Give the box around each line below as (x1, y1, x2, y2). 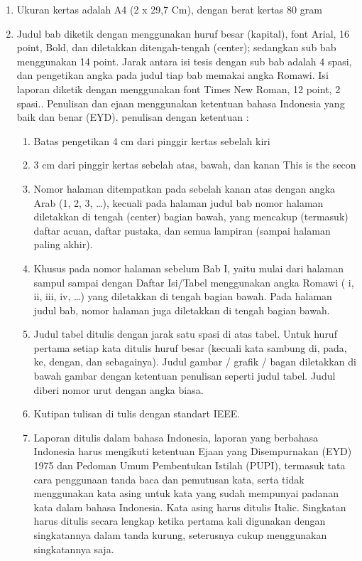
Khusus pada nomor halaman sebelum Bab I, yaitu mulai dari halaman (33, 260, 344, 275)
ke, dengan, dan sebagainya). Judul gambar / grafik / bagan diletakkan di (33, 354, 356, 369)
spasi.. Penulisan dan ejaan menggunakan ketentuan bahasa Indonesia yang (16, 95, 345, 110)
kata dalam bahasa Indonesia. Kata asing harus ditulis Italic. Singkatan (33, 499, 346, 514)
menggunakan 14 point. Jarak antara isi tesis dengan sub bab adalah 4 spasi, (16, 53, 352, 68)
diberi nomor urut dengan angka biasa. (33, 382, 204, 397)
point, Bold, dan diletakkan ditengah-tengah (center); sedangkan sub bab (16, 40, 336, 55)
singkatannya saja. (33, 541, 114, 556)
